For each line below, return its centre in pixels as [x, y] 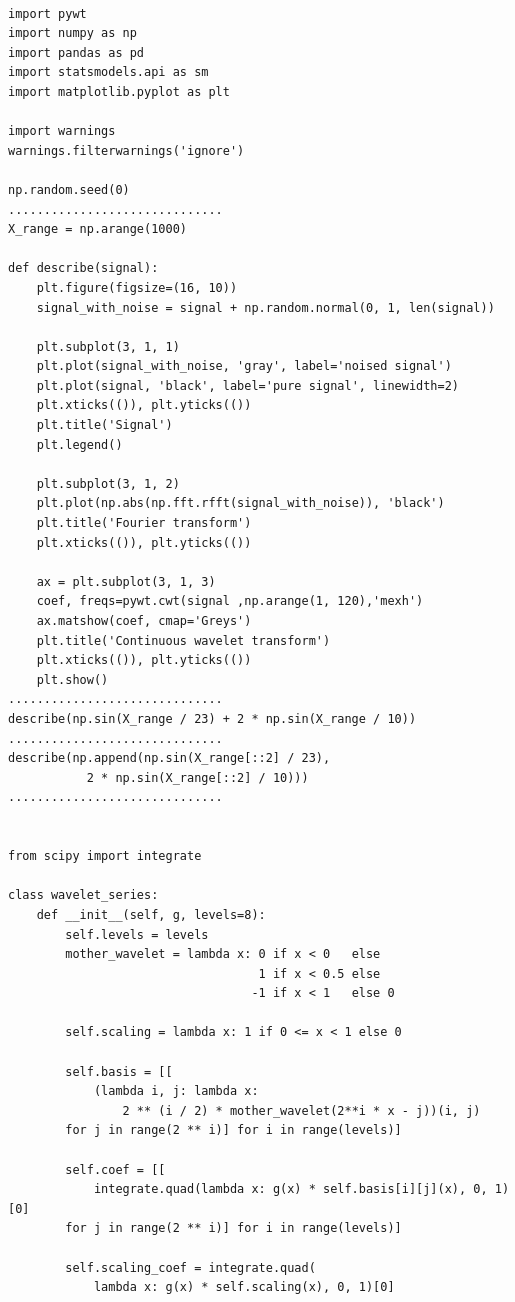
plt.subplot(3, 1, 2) [108, 483]
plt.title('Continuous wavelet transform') [183, 640]
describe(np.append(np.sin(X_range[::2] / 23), [169, 758]
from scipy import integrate [105, 856]
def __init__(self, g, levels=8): [151, 914]
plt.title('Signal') [104, 425]
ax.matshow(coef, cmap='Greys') [144, 621]
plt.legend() [79, 444]
